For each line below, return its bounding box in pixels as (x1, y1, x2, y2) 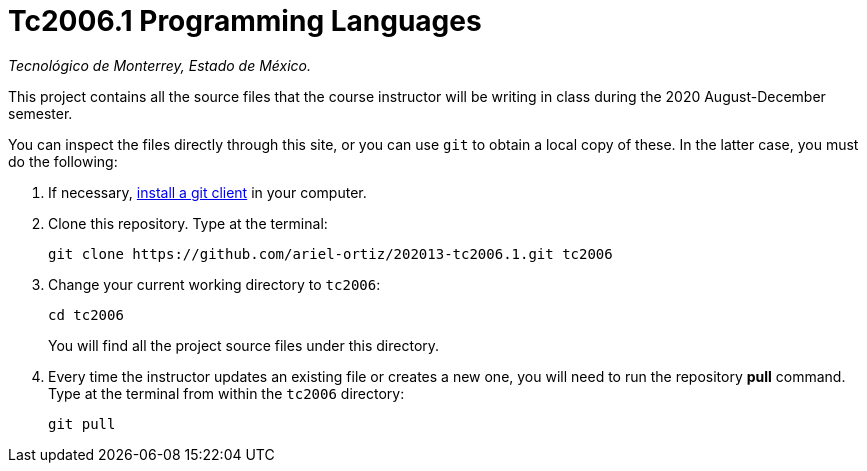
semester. (8, 104, 73, 122)
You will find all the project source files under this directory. (48, 336, 440, 354)
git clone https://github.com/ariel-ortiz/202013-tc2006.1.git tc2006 (48, 245, 613, 262)
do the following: (8, 152, 118, 170)
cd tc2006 (48, 306, 124, 323)
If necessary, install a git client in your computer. (48, 183, 367, 201)
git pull (48, 415, 116, 432)
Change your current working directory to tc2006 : (48, 275, 381, 293)
